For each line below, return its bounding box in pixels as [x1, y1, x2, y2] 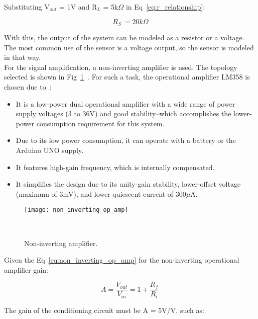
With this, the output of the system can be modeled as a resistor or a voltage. [4, 32, 244, 43]
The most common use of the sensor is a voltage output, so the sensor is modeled [4, 42, 254, 52]
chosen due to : [4, 82, 52, 92]
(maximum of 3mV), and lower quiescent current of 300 [16, 188, 186, 199]
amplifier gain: [4, 264, 48, 275]
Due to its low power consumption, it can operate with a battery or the [16, 135, 236, 145]
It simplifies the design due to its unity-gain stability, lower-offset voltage [16, 179, 241, 189]
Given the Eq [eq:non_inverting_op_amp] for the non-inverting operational [4, 255, 239, 265]
